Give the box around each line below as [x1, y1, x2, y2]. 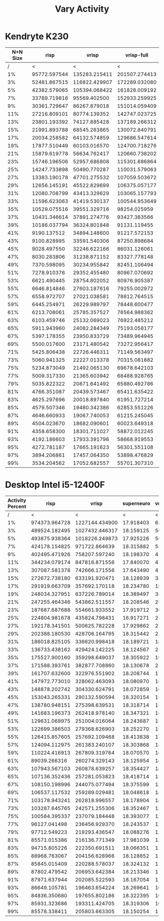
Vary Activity [55, 3, 109, 15]
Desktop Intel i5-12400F [5, 480, 105, 490]
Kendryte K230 [5, 31, 69, 42]
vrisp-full [125, 51, 149, 58]
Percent [7, 503, 26, 510]
